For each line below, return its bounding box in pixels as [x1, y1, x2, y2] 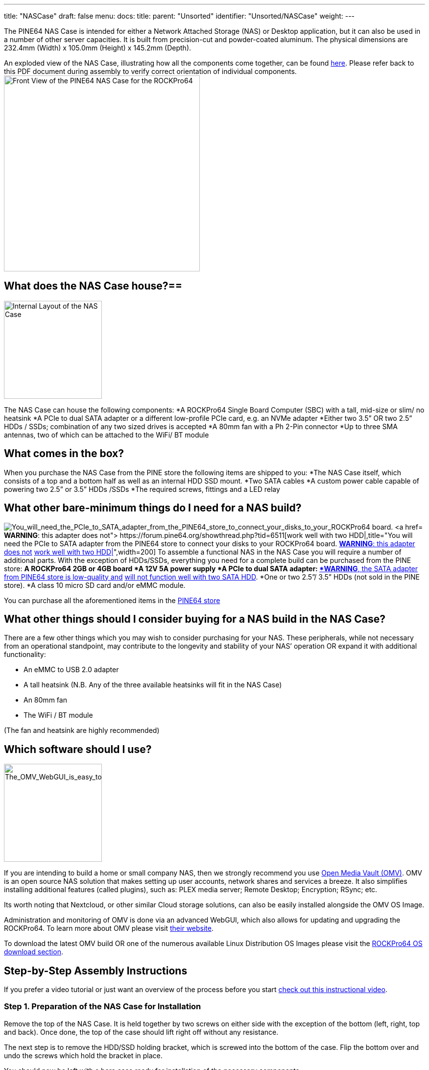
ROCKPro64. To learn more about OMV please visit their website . [4, 924, 214, 933]
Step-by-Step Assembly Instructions [4, 964, 188, 977]
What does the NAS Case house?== [4, 280, 182, 292]
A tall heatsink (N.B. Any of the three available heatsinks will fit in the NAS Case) [24, 681, 282, 689]
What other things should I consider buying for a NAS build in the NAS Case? [4, 612, 385, 625]
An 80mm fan [24, 696, 67, 705]
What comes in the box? [4, 447, 124, 460]
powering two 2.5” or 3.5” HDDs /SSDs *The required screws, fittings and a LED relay [4, 485, 280, 493]
